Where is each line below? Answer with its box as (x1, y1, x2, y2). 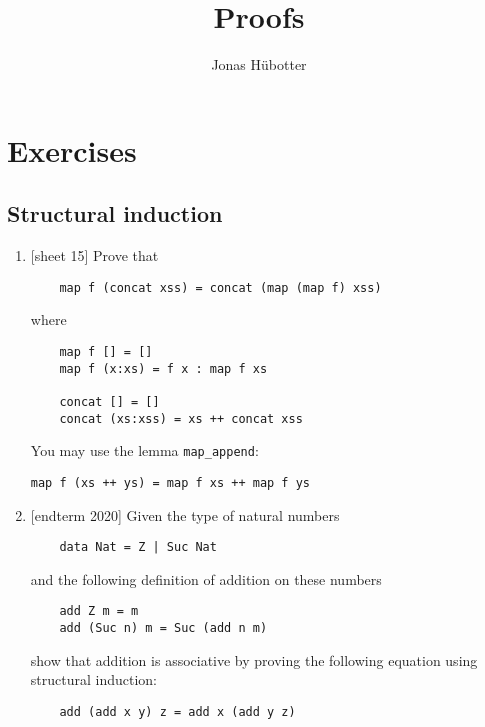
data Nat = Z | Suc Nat (59, 540, 217, 555)
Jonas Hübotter (211, 54, 307, 75)
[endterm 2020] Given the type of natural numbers (30, 504, 340, 525)
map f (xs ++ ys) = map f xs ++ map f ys (30, 475, 310, 490)
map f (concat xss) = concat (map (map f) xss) (59, 280, 382, 295)
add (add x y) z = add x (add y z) (59, 704, 296, 719)
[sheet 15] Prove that (30, 245, 159, 266)
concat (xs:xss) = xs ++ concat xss (59, 411, 303, 426)
